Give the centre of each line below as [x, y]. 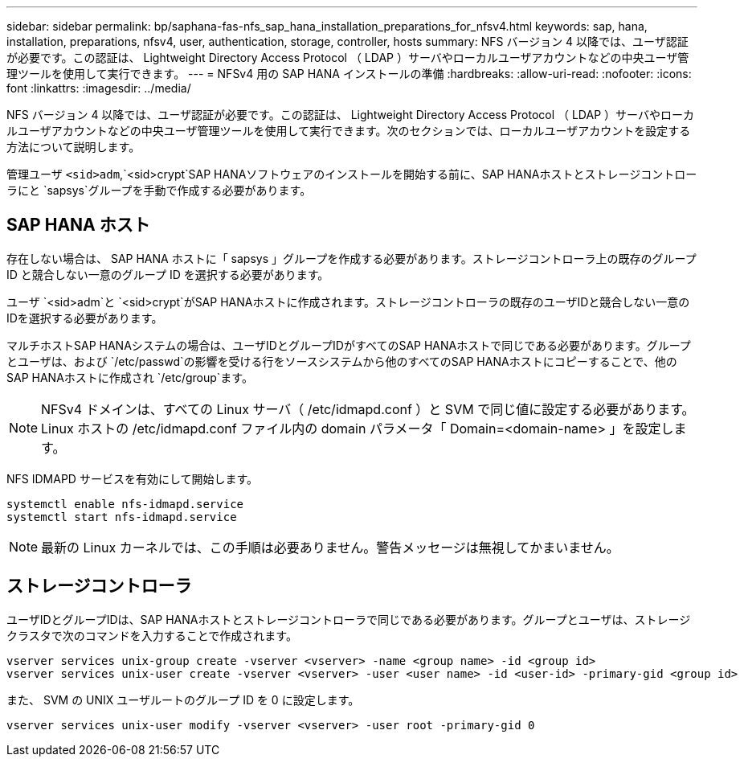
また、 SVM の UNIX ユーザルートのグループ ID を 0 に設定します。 [183, 699]
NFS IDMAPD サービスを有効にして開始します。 [133, 478]
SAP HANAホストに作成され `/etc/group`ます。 [130, 377]
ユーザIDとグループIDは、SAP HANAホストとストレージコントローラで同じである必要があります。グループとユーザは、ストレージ [349, 619]
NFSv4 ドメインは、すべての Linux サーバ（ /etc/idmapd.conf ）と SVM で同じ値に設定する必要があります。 [368, 409]
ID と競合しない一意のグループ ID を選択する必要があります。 [168, 274]
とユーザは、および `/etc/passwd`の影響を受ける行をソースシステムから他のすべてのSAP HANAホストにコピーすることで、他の [342, 361]
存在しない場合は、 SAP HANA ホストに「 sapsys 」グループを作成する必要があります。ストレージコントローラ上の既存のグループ [352, 258]
